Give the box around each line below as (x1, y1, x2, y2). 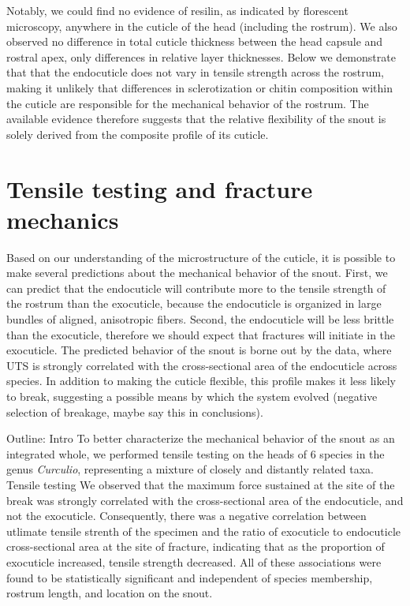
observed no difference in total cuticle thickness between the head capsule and (6, 33, 383, 50)
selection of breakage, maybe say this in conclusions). (6, 403, 263, 420)
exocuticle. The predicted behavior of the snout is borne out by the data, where (6, 342, 392, 358)
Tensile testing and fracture (6, 172, 313, 204)
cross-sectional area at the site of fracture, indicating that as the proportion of (6, 538, 385, 555)
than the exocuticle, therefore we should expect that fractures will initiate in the (6, 326, 396, 342)
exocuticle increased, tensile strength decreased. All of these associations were (6, 553, 382, 570)
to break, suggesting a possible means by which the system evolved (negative (6, 388, 378, 404)
